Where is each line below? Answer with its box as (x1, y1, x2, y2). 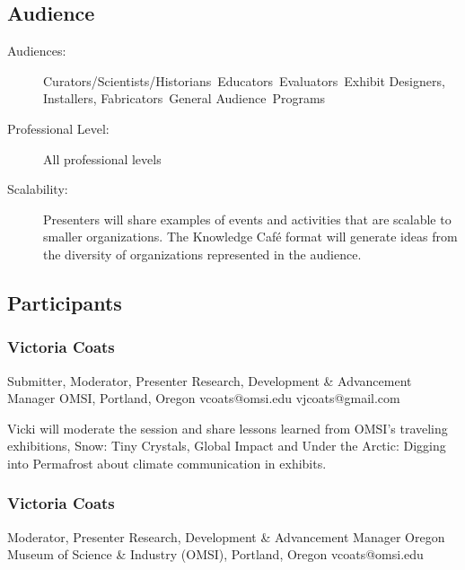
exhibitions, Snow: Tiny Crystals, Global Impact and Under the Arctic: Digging (7, 436, 446, 455)
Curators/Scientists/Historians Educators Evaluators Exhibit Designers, (43, 71, 445, 90)
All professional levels (43, 149, 162, 168)
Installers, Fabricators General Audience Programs (43, 89, 326, 108)
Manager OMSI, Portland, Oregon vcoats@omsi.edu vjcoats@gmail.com (7, 389, 400, 408)
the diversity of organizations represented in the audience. (43, 244, 362, 263)
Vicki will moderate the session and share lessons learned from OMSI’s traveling (7, 418, 448, 437)
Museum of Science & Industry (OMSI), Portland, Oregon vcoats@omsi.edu (7, 545, 424, 564)
